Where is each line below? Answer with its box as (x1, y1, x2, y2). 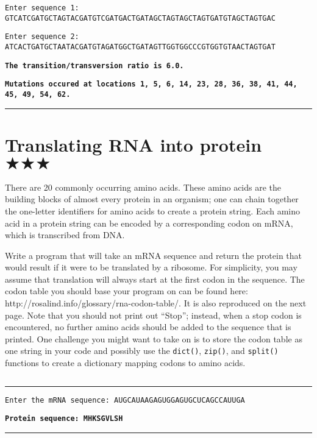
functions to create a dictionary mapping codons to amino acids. (5, 356, 246, 369)
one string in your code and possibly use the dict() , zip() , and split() (5, 344, 279, 357)
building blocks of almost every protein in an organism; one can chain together (5, 193, 299, 205)
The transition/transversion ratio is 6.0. (5, 61, 184, 70)
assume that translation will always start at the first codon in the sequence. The (5, 272, 305, 285)
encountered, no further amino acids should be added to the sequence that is (5, 320, 291, 333)
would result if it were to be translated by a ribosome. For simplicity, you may (5, 261, 297, 274)
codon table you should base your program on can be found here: (5, 284, 248, 297)
